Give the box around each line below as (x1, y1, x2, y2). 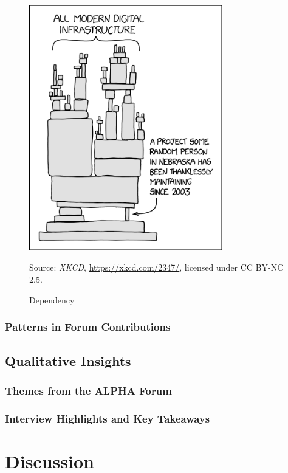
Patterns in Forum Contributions (5, 319, 171, 334)
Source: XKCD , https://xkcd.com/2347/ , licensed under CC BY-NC (29, 261, 284, 274)
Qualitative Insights (5, 351, 131, 370)
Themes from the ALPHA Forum (5, 382, 172, 398)
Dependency (29, 293, 75, 306)
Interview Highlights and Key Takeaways (5, 410, 210, 426)
